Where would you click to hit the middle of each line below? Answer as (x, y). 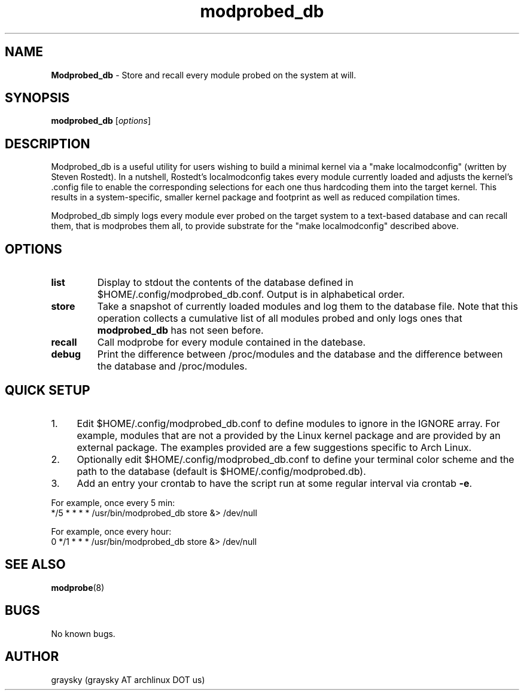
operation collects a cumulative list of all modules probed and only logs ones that (280, 318)
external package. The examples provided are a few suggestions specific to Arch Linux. (274, 447)
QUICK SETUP (48, 390)
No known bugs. (83, 633)
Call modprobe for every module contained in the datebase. (231, 342)
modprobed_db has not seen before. (180, 330)
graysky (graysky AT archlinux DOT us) (128, 679)
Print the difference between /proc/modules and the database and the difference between (300, 354)
